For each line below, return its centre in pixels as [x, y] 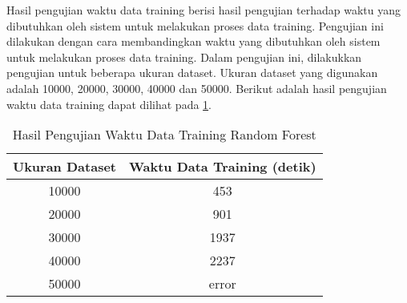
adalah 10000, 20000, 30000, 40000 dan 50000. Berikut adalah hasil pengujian [197, 88]
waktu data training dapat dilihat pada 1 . [109, 104]
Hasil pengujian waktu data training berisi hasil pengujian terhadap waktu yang [203, 10]
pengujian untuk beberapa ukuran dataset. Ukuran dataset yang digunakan [192, 73]
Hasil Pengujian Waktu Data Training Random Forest [164, 135]
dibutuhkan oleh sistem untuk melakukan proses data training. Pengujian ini [195, 25]
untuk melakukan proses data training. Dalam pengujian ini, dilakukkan [184, 57]
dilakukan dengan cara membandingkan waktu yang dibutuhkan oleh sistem [193, 41]
